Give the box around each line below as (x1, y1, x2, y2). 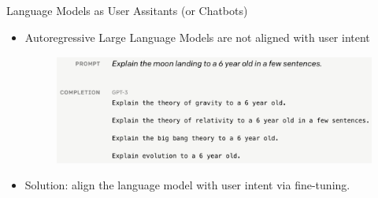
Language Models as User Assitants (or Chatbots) (6, 2, 248, 18)
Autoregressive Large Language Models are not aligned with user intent (24, 28, 370, 45)
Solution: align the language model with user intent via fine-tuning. (24, 177, 350, 193)
